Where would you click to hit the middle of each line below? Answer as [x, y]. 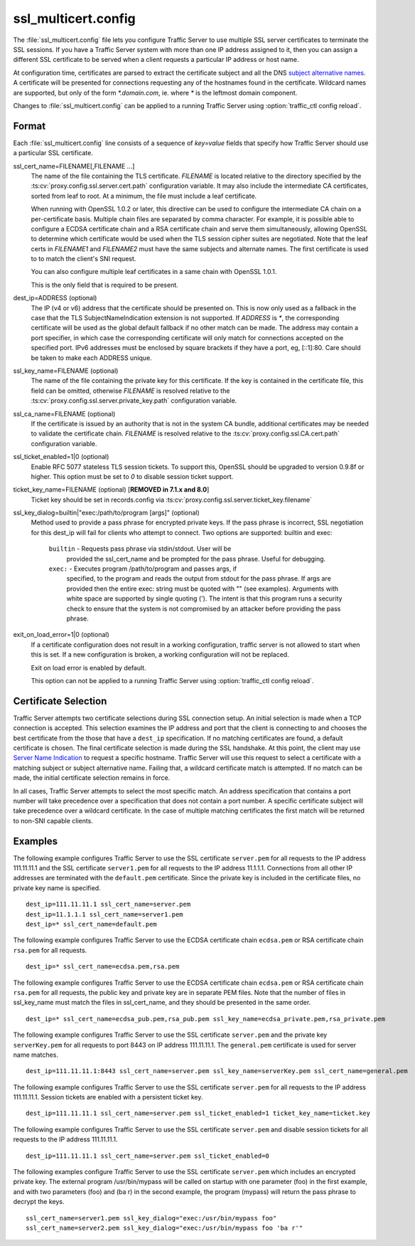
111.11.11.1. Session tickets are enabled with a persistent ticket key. [108, 1097]
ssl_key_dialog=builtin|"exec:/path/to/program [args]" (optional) [107, 513]
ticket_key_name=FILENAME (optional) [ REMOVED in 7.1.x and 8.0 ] [111, 490]
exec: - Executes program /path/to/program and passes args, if [143, 569]
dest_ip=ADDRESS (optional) [55, 298]
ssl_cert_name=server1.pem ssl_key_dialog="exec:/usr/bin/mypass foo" [151, 1218]
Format [29, 126]
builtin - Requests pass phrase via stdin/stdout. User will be [140, 549]
